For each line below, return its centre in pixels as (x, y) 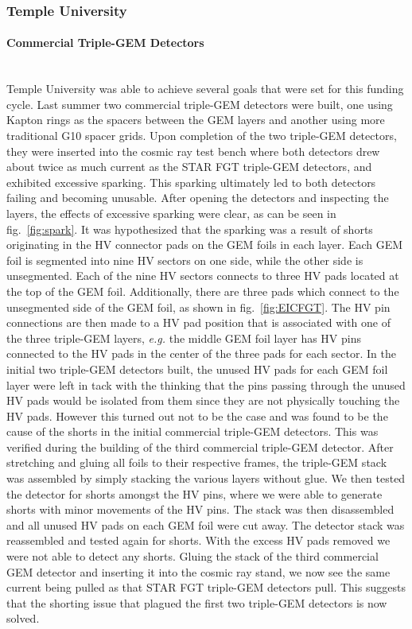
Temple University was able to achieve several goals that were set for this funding (205, 89)
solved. (23, 618)
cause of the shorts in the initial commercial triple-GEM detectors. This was (192, 431)
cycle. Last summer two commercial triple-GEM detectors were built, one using (200, 104)
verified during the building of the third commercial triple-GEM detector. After (200, 447)
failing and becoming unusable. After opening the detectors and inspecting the (198, 198)
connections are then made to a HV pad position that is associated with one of (199, 322)
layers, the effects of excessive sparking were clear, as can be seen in (171, 213)
